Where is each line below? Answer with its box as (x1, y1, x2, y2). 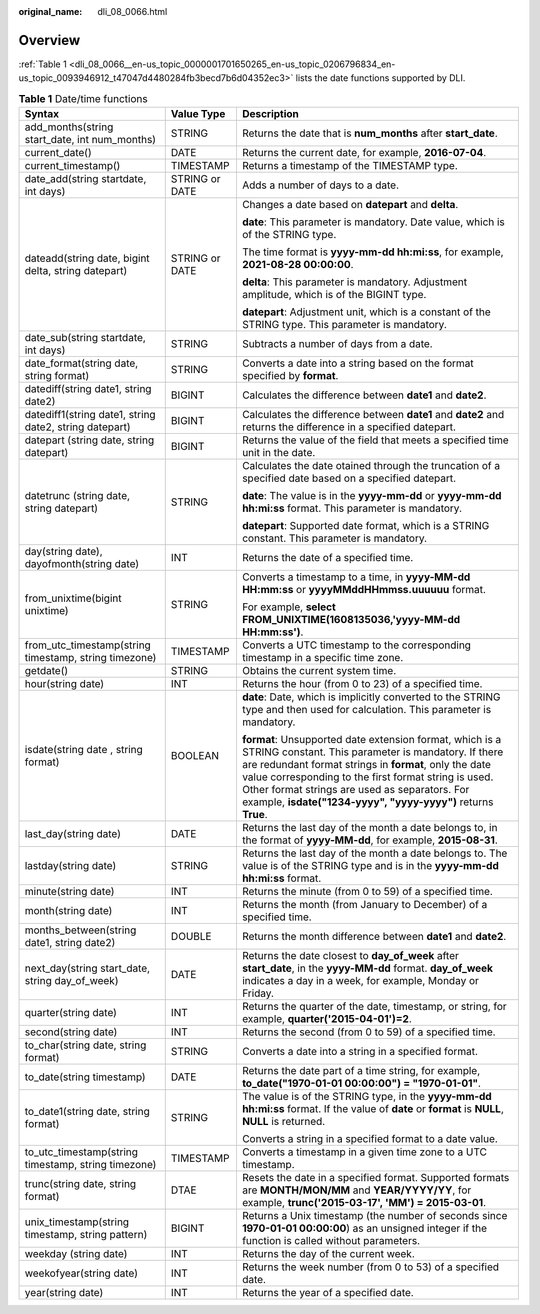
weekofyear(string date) (24, 1266, 139, 1280)
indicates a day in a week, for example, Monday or (241, 974, 479, 988)
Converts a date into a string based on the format (241, 356, 474, 370)
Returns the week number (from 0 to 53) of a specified (241, 1260, 500, 1274)
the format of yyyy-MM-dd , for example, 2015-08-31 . (241, 833, 499, 847)
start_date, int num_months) (24, 133, 157, 147)
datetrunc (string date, (24, 489, 130, 503)
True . (241, 808, 269, 822)
